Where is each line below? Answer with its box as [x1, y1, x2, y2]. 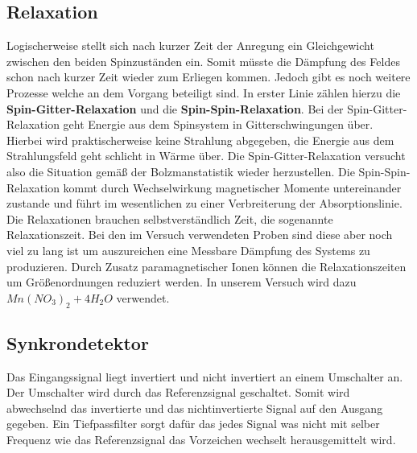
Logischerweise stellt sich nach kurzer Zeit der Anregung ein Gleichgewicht [6, 37, 374, 54]
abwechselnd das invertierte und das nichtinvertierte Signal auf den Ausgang [6, 399, 383, 416]
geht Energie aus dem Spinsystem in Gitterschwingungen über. [63, 116, 374, 133]
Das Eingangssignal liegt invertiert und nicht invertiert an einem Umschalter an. [6, 368, 403, 385]
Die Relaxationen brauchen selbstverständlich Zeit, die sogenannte [6, 210, 333, 227]
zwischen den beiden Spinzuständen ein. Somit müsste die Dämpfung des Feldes [6, 52, 400, 69]
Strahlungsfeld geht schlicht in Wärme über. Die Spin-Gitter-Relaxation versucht [6, 147, 406, 164]
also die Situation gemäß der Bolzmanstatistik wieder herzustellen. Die [6, 163, 355, 179]
